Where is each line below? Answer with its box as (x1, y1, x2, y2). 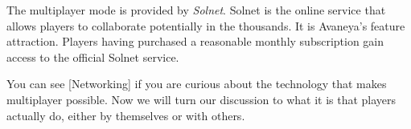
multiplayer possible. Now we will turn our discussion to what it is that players (6, 91, 397, 107)
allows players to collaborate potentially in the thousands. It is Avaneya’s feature (6, 17, 405, 34)
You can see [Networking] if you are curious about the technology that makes (6, 75, 387, 92)
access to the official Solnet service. (6, 48, 179, 65)
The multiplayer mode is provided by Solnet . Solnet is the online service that (6, 2, 386, 18)
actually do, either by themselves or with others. (6, 107, 245, 123)
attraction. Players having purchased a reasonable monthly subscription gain (6, 33, 384, 50)
